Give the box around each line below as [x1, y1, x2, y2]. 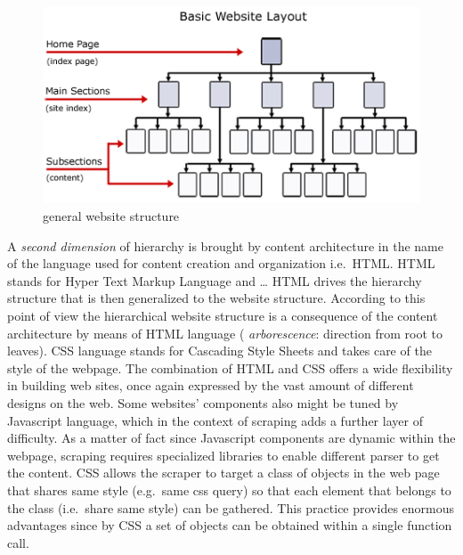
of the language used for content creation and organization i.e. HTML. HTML [7, 254, 435, 273]
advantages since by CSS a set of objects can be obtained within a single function [7, 516, 452, 535]
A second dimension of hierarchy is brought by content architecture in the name [7, 236, 443, 255]
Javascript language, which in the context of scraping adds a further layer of [7, 411, 423, 429]
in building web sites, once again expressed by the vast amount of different [7, 376, 414, 395]
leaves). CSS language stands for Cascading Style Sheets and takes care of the [7, 341, 432, 360]
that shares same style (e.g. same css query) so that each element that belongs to [7, 480, 451, 499]
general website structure [43, 207, 180, 225]
